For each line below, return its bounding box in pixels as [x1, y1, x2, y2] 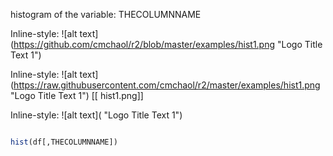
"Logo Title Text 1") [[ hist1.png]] [10, 90, 144, 101]
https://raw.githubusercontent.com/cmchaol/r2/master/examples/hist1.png [13, 79, 321, 91]
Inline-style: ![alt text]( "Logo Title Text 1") [10, 109, 183, 121]
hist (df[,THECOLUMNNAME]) [10, 137, 118, 147]
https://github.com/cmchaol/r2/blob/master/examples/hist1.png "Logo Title [13, 39, 323, 50]
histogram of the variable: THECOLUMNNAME [10, 9, 202, 20]
